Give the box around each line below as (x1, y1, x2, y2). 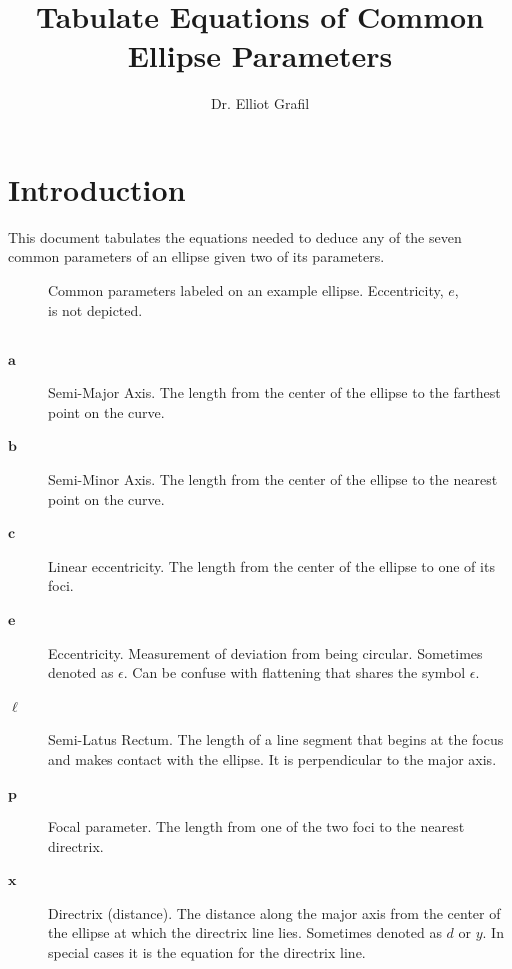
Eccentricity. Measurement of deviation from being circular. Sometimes (48, 642, 483, 663)
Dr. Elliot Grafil (210, 93, 310, 114)
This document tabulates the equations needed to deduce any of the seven (8, 226, 462, 247)
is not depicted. (48, 299, 143, 320)
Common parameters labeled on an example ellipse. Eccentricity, (48, 280, 444, 301)
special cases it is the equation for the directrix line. (48, 942, 366, 963)
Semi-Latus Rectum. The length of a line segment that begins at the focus (48, 729, 504, 750)
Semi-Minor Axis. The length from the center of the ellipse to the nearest (48, 468, 498, 489)
